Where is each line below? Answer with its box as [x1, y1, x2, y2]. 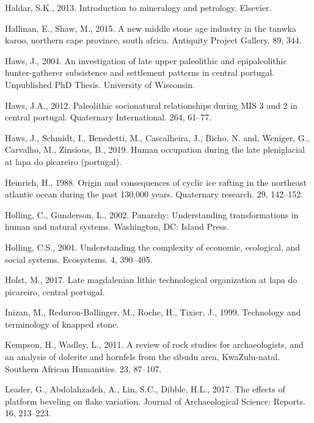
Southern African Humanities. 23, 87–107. [5, 362, 162, 375]
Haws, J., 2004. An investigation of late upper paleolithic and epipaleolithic [5, 54, 287, 67]
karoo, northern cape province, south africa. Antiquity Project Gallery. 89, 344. [5, 34, 302, 46]
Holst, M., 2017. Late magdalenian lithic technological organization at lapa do [5, 273, 298, 286]
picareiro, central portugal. [5, 285, 105, 298]
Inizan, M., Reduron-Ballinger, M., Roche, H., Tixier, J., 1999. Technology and [5, 306, 301, 318]
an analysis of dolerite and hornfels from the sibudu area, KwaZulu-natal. [5, 350, 280, 363]
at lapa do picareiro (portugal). [5, 155, 122, 167]
